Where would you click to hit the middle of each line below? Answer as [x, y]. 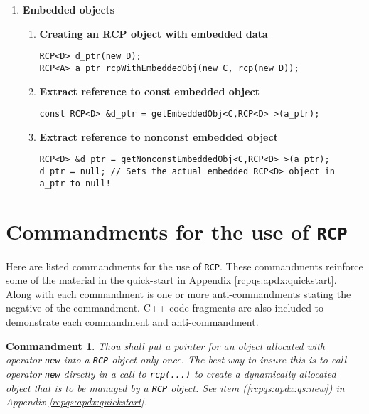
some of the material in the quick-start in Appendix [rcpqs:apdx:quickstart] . [171, 280]
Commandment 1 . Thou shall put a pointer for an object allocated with [165, 345]
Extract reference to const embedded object [149, 91]
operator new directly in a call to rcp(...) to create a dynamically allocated [171, 373]
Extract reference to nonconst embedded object [159, 136]
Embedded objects [69, 9]
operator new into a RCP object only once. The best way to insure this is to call [176, 360]
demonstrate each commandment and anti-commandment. [132, 322]
